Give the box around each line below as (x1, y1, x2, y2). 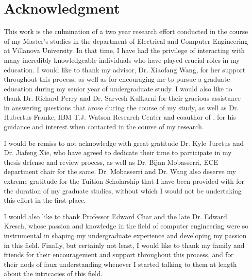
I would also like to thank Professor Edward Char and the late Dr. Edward (4, 211, 227, 221)
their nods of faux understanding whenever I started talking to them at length (4, 259, 237, 269)
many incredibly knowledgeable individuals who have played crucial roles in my (4, 54, 240, 65)
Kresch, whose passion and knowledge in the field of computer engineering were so (4, 221, 249, 231)
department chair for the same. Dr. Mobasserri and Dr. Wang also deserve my (4, 166, 236, 176)
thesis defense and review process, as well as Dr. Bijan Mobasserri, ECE (4, 157, 218, 167)
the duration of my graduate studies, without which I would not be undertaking (4, 185, 242, 195)
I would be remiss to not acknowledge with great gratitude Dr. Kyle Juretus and (4, 138, 244, 148)
